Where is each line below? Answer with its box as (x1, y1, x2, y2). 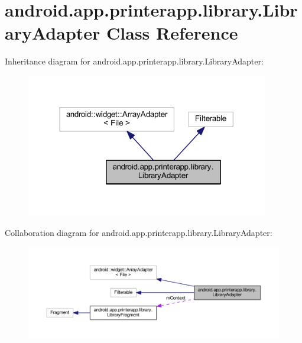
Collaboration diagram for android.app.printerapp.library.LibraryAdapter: (5, 226, 272, 238)
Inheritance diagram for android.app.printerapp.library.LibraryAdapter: (5, 55, 264, 67)
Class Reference (106, 21, 238, 45)
